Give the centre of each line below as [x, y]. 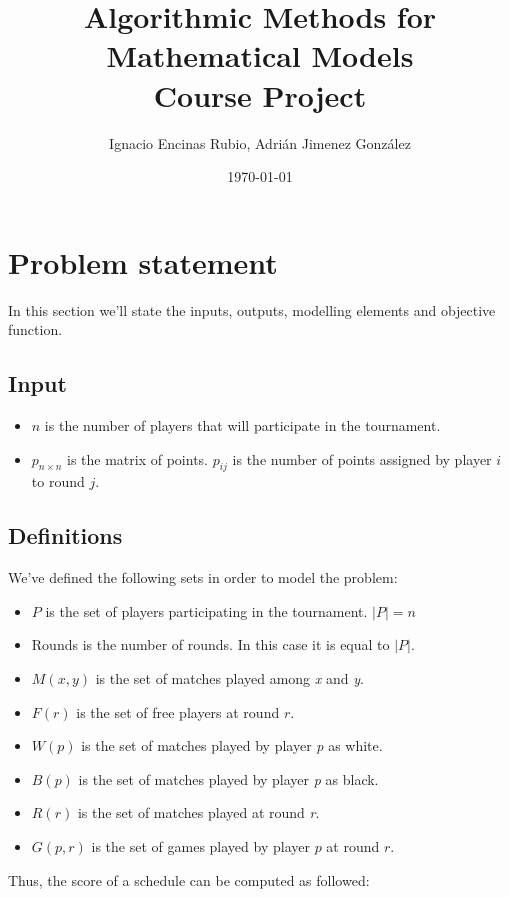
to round [58, 481]
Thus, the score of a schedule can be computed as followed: [189, 879]
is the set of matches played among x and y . [229, 677]
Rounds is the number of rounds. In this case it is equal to [210, 644]
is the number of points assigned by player [362, 458]
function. [35, 329]
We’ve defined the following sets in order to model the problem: [203, 577]
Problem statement [143, 261]
